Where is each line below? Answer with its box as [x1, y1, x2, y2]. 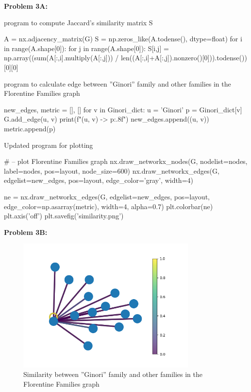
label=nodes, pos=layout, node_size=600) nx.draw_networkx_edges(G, [4, 165, 219, 176]
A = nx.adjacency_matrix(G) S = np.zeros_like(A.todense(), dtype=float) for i [4, 34, 242, 44]
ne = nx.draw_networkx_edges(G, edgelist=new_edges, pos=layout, [4, 191, 210, 201]
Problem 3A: [4, 1, 48, 11]
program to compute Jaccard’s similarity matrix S [4, 17, 153, 27]
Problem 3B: [4, 227, 48, 237]
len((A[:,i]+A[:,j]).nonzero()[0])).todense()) [120, 53, 247, 63]
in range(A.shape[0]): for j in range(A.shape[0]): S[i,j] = [4, 43, 169, 53]
